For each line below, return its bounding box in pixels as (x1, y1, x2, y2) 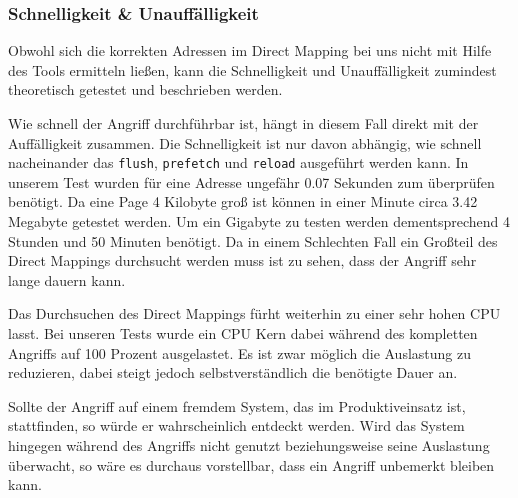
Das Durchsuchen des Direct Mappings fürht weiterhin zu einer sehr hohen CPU (8, 303, 501, 324)
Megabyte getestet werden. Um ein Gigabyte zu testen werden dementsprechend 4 (8, 211, 511, 232)
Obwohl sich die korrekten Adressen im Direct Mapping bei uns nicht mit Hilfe (8, 40, 492, 61)
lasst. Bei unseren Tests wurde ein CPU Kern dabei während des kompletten (8, 323, 478, 343)
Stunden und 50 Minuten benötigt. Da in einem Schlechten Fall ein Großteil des (8, 230, 498, 251)
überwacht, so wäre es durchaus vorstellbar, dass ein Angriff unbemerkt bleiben (8, 454, 495, 475)
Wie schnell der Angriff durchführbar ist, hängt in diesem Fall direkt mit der (8, 113, 479, 133)
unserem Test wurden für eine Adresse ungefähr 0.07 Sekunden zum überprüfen (8, 171, 495, 192)
